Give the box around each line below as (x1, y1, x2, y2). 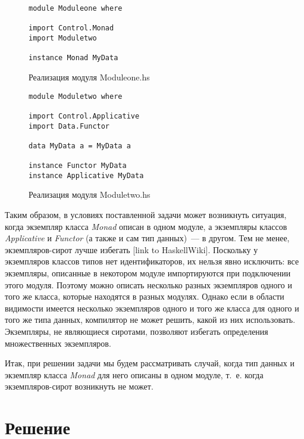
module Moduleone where (29, 4, 123, 13)
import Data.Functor (29, 122, 110, 130)
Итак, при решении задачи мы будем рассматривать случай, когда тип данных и (5, 357, 294, 369)
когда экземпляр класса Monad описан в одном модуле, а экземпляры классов (5, 220, 287, 232)
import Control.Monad (29, 24, 114, 33)
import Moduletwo (29, 33, 97, 42)
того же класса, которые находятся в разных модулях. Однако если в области (5, 290, 284, 303)
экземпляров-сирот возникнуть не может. (5, 380, 153, 393)
